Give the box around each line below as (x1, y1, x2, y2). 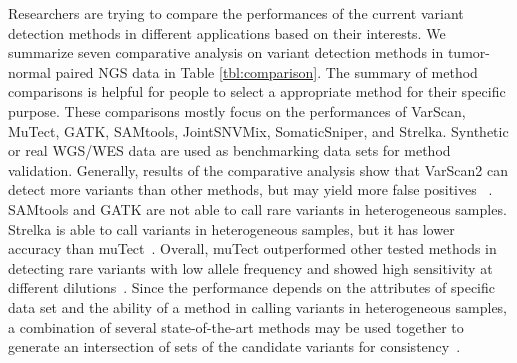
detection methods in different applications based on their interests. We (8, 22, 446, 43)
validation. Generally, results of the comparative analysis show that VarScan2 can (8, 159, 508, 180)
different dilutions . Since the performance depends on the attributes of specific (8, 277, 495, 298)
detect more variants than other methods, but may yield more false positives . (8, 179, 493, 200)
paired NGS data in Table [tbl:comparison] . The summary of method (55, 61, 478, 82)
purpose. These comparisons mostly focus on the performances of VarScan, (8, 100, 466, 121)
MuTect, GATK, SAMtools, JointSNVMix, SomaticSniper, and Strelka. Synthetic (8, 120, 509, 141)
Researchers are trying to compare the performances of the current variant (8, 3, 464, 23)
